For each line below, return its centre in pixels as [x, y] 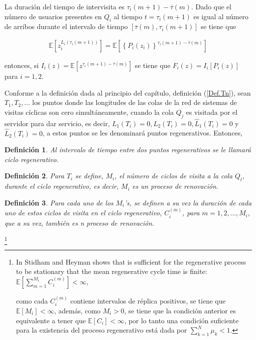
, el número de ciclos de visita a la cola [174, 176]
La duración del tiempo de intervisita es [65, 6]
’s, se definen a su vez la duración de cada [188, 202]
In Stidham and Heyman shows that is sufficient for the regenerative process [131, 261]
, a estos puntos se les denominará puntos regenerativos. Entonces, [142, 133]
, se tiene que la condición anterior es [180, 310]
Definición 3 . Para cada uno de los [59, 202]
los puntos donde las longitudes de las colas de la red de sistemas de [134, 102]
